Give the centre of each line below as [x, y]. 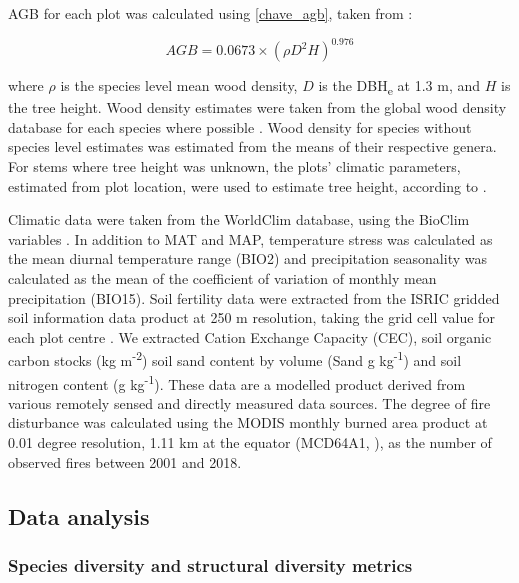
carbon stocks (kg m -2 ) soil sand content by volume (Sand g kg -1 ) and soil [235, 358]
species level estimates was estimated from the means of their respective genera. [252, 146]
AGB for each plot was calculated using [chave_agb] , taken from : [210, 13]
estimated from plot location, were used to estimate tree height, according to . [247, 185]
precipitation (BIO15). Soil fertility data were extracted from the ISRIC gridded [254, 297]
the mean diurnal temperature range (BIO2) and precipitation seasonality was [247, 258]
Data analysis [79, 515]
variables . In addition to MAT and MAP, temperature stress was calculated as [250, 238]
